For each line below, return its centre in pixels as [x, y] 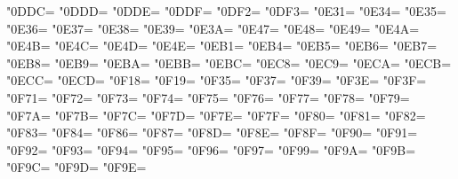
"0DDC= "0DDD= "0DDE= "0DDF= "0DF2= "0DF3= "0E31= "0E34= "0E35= [226, 11]
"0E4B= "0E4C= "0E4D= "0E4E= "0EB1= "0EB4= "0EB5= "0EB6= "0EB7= [222, 46]
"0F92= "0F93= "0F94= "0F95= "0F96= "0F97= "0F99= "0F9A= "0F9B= [211, 149]
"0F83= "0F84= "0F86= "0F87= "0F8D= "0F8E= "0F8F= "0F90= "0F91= [212, 132]
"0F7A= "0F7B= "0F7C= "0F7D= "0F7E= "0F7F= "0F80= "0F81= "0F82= [216, 115]
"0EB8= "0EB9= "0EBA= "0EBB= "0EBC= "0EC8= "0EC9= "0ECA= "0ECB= [229, 62]
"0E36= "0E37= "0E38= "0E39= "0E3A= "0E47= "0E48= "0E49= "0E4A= [213, 28]
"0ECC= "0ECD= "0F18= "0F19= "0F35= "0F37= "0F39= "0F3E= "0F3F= [217, 80]
